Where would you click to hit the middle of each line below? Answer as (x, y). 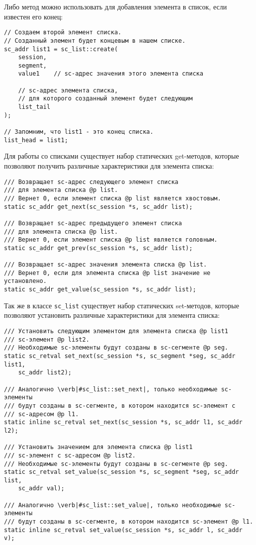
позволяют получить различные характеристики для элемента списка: (109, 165)
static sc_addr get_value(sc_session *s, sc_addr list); (100, 290)
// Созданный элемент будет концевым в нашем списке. (95, 41)
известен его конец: (34, 16)
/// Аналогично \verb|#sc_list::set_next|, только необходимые (111, 389)
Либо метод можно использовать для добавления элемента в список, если (116, 6)
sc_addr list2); (45, 373)
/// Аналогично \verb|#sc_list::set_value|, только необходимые (113, 505)
